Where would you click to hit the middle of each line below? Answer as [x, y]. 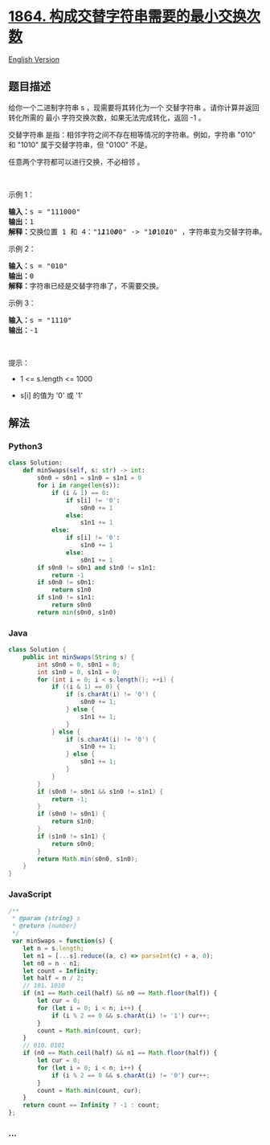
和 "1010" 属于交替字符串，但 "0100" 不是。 [80, 145]
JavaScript [30, 894]
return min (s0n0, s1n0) [77, 612]
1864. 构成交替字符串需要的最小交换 [127, 16]
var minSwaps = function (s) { [62, 941]
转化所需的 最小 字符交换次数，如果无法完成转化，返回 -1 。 [107, 117]
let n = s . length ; [53, 948]
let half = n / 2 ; [53, 978]
